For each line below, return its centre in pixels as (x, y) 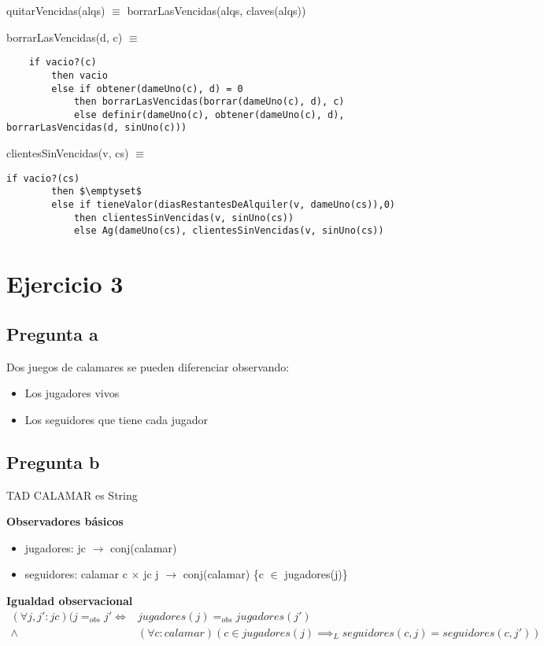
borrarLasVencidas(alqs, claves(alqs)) (216, 10)
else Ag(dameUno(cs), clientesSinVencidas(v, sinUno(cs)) (229, 231)
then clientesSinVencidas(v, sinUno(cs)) (184, 218)
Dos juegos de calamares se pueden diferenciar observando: (148, 366)
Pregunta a (52, 333)
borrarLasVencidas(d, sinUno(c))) (97, 128)
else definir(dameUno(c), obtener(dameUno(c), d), (209, 114)
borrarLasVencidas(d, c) (65, 37)
